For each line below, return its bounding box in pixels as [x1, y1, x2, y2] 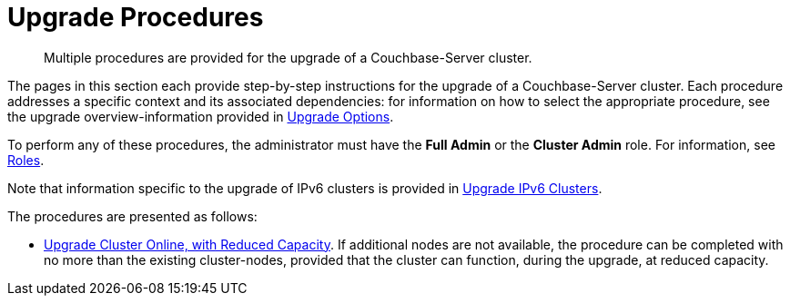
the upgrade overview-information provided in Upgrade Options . [7, 108, 394, 124]
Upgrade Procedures [7, 2, 264, 33]
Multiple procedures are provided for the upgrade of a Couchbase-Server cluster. [44, 49, 532, 65]
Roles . [7, 151, 45, 168]
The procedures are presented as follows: [7, 208, 258, 224]
